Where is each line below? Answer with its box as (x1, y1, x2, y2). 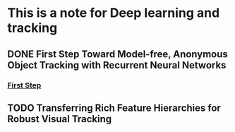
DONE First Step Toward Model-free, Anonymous (7, 48, 228, 60)
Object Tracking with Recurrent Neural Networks (7, 59, 227, 71)
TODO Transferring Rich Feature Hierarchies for (7, 102, 221, 114)
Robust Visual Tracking (7, 113, 112, 125)
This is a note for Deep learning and (7, 5, 220, 21)
